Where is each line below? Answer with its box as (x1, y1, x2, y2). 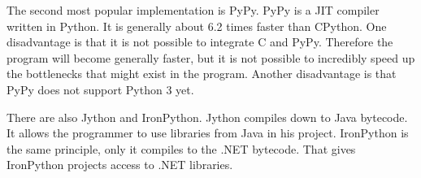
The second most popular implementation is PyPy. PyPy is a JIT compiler (7, 2, 380, 18)
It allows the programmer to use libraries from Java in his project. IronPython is (7, 124, 409, 141)
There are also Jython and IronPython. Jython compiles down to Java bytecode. (7, 108, 408, 125)
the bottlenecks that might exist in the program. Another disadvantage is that (7, 65, 397, 82)
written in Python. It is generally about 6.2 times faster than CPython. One (7, 17, 387, 34)
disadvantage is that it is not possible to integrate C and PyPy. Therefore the (7, 33, 393, 50)
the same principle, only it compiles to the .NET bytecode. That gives (7, 140, 356, 157)
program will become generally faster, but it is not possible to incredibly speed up (7, 49, 415, 66)
